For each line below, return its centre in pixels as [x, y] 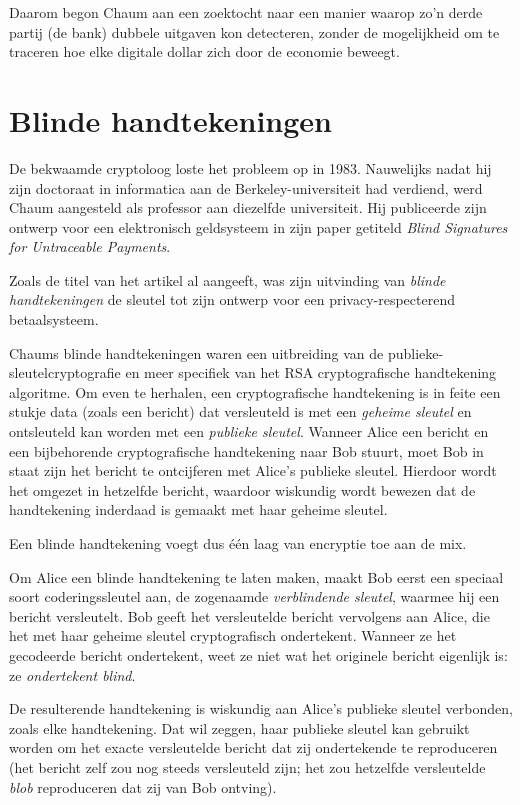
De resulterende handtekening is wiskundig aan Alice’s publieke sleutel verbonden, [261, 708]
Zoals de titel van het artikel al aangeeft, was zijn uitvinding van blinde [227, 279]
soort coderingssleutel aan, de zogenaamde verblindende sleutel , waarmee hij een [254, 596]
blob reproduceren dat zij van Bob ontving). [143, 786]
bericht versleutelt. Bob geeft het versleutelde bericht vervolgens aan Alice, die [249, 615]
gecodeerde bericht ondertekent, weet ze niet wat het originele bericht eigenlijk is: [258, 654]
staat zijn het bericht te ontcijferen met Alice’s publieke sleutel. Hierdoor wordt [253, 470]
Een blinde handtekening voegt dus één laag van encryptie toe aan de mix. [238, 543]
